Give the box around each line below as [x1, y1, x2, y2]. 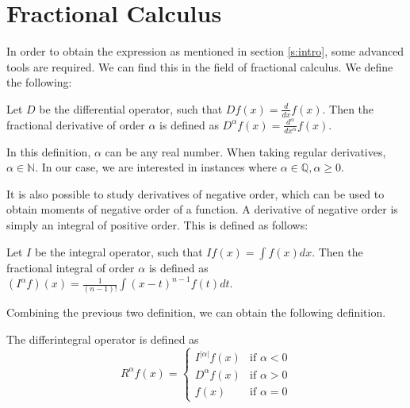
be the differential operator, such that [39, 100, 223, 117]
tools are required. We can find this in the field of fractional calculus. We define [6, 58, 393, 75]
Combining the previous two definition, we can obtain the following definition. [6, 304, 386, 321]
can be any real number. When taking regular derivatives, [105, 143, 386, 160]
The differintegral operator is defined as [6, 331, 199, 348]
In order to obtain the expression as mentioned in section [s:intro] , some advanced [6, 43, 404, 60]
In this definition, [6, 143, 91, 160]
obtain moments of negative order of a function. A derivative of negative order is [6, 201, 398, 217]
